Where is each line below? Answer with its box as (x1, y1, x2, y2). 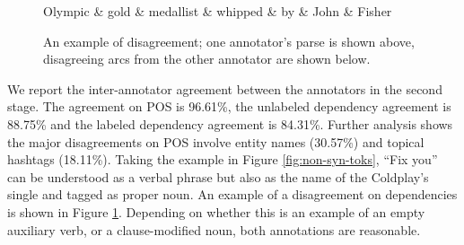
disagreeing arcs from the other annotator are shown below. (43, 49, 371, 68)
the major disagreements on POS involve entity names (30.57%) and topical (7, 132, 425, 151)
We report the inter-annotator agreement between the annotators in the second (7, 79, 442, 98)
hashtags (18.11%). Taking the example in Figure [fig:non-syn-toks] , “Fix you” (7, 150, 438, 169)
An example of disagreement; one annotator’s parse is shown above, (43, 31, 415, 50)
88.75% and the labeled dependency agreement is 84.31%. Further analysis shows (7, 114, 453, 133)
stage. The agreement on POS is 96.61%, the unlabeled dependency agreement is (7, 97, 451, 116)
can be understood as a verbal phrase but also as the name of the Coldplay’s (7, 167, 429, 186)
